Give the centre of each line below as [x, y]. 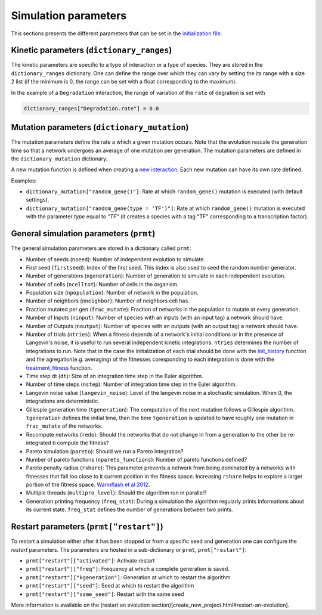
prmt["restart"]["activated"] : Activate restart [90, 560]
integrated [39, 443]
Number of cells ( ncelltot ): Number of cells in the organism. [102, 284]
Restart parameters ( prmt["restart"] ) [87, 527]
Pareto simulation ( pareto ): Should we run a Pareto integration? [105, 451]
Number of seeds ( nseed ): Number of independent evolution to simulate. [116, 259]
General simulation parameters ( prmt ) [83, 234]
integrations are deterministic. [63, 401]
